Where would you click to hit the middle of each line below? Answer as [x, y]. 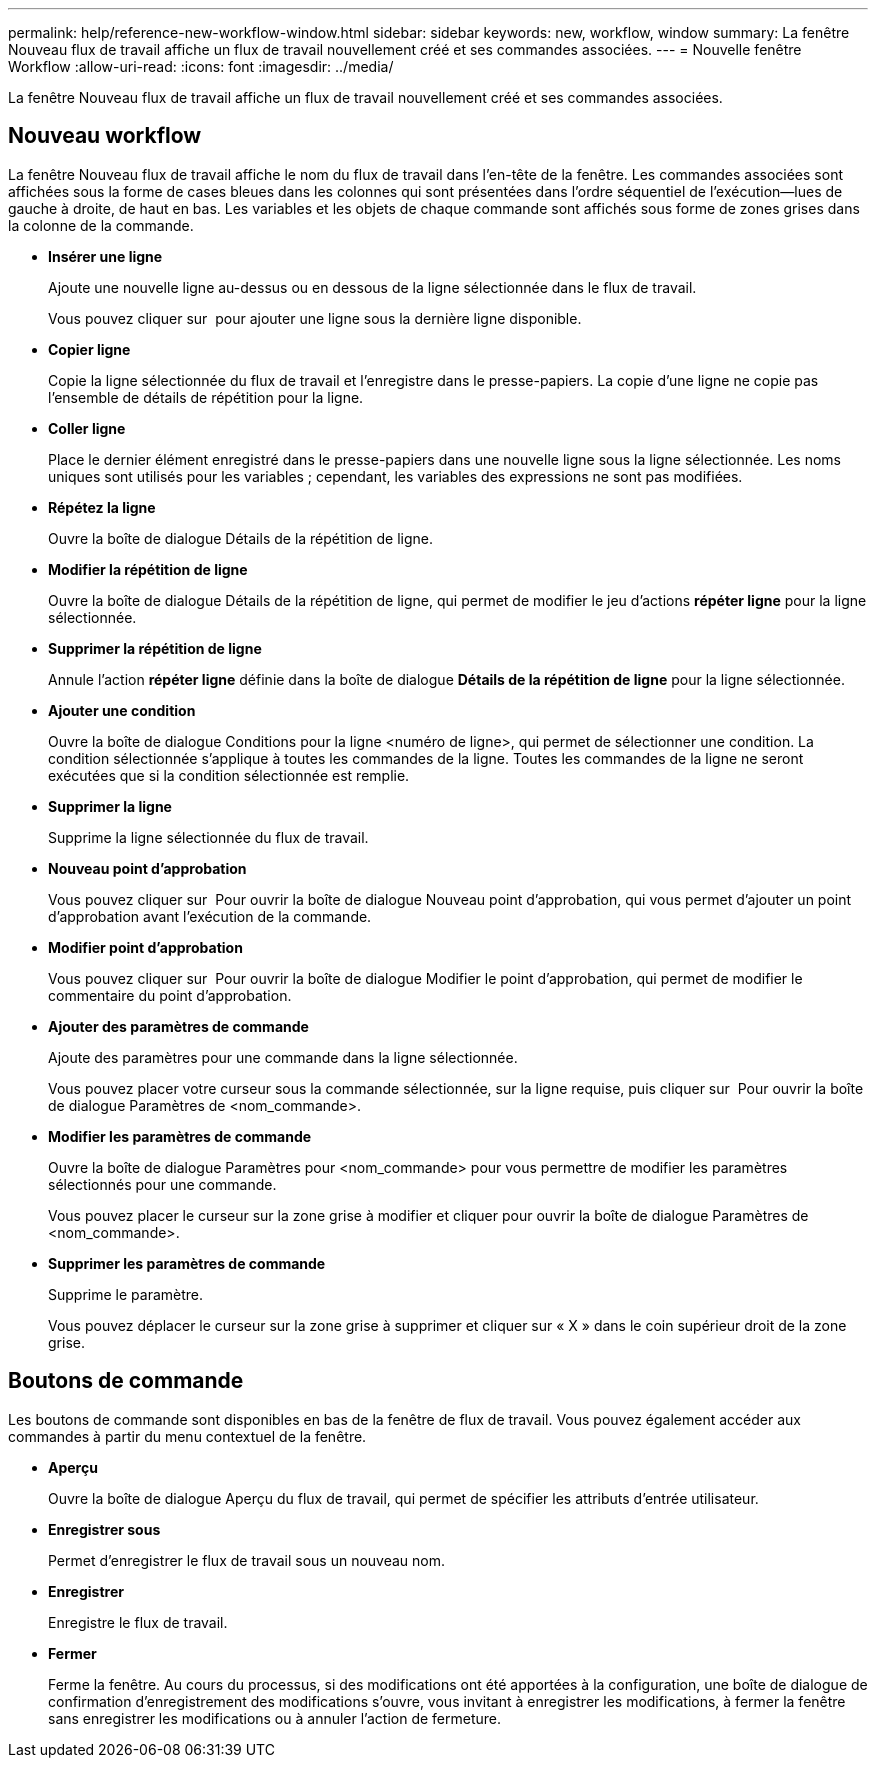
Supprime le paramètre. [125, 1294]
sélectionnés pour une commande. [162, 1184]
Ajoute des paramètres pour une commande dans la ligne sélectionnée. [283, 1057]
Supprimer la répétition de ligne [155, 648]
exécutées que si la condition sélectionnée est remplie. [229, 775]
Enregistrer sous [104, 1529]
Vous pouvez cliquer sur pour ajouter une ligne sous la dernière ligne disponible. [315, 318]
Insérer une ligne [105, 256]
